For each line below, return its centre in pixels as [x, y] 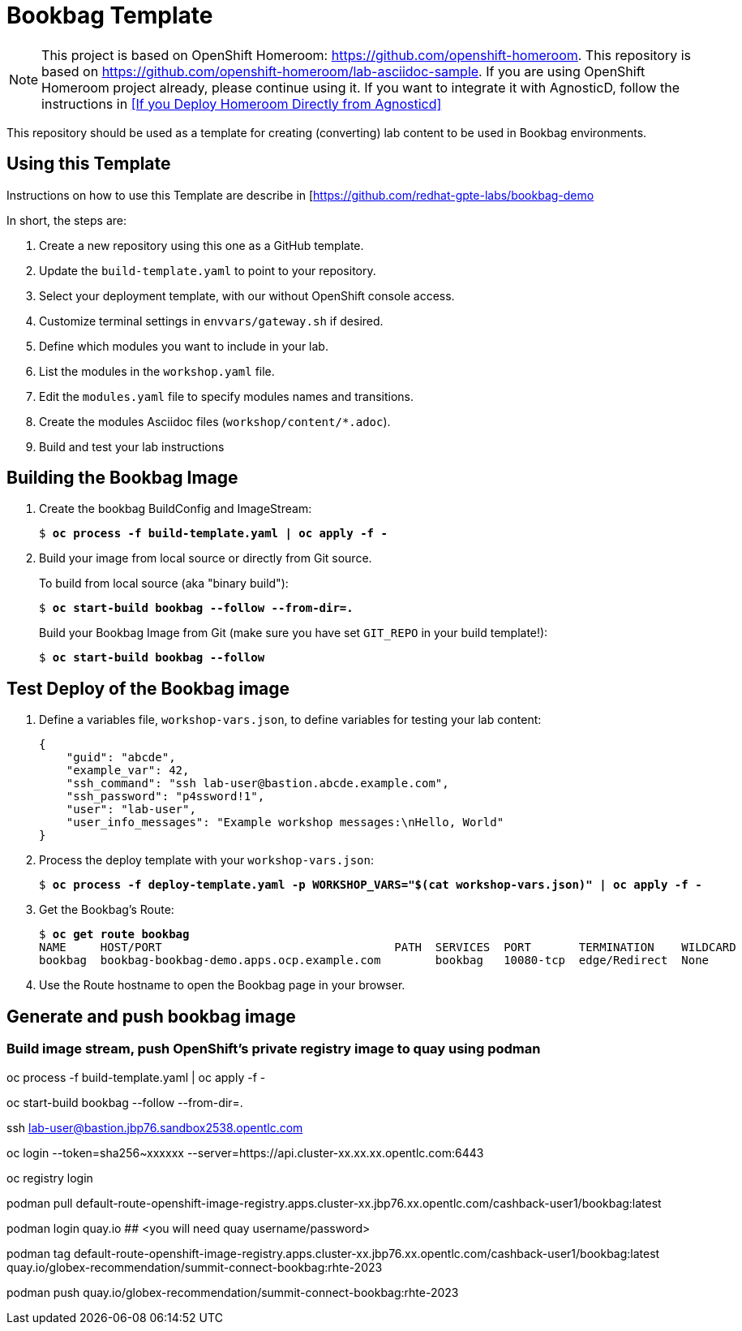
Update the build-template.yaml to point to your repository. [208, 270]
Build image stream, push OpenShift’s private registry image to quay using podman [274, 1049]
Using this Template [89, 164]
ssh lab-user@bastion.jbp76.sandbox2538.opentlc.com [155, 1127]
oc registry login [50, 1178]
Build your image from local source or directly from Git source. [206, 558]
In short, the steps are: [67, 220]
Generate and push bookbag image [151, 1016]
